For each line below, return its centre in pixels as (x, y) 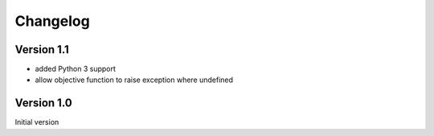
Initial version (37, 122)
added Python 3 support (76, 69)
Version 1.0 (43, 103)
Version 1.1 (42, 49)
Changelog (52, 21)
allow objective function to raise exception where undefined (134, 80)
